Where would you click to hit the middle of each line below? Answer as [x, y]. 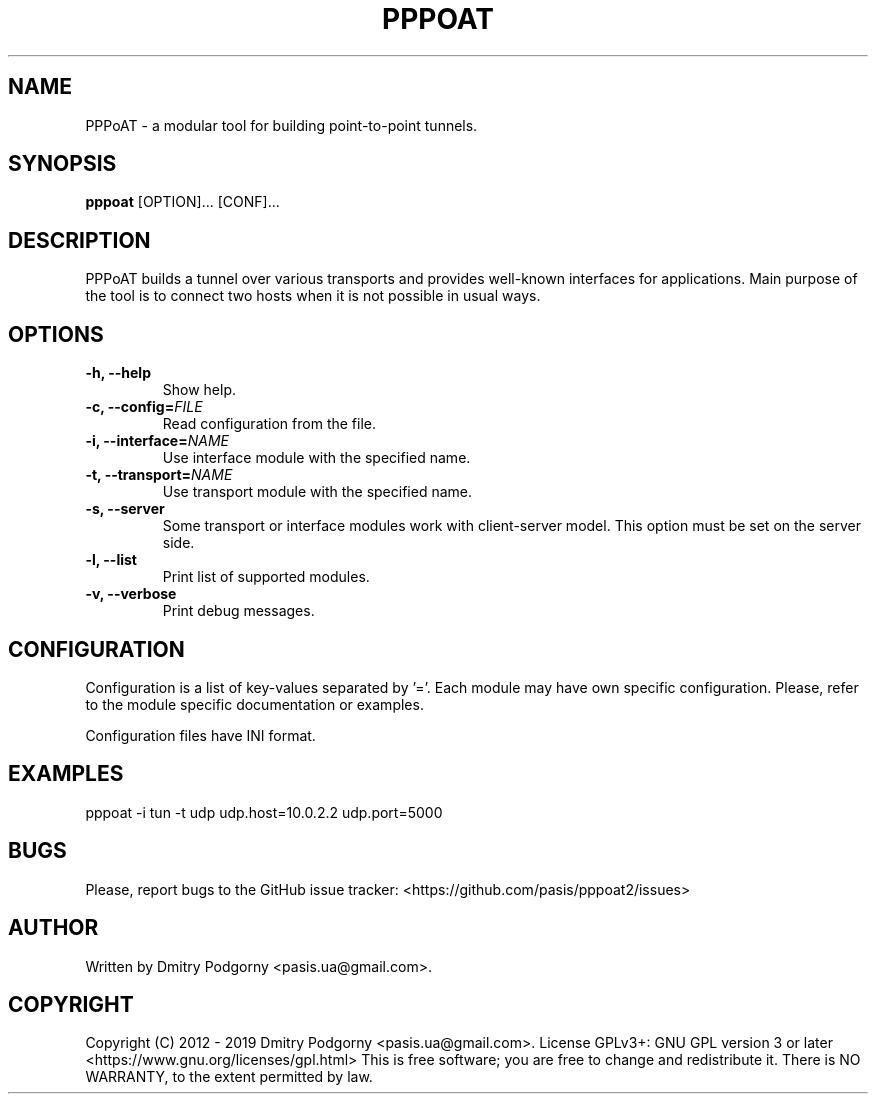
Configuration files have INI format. [200, 735]
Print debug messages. [238, 611]
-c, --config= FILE [144, 407]
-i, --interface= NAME [157, 441]
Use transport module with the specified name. [317, 492]
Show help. [199, 390]
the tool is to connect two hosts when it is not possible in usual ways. [313, 296]
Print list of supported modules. [266, 577]
